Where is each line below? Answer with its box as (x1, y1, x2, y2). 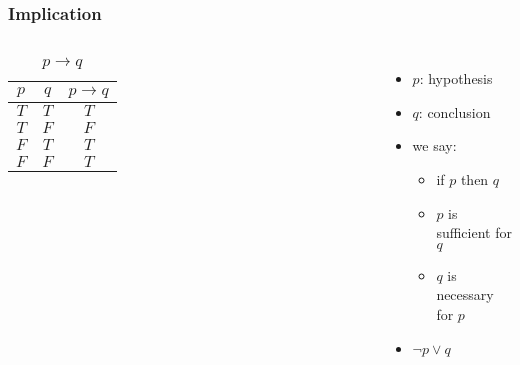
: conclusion (418, 101, 491, 122)
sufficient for (436, 222, 512, 243)
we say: (412, 135, 457, 156)
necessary (436, 284, 494, 305)
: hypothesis (419, 68, 493, 89)
